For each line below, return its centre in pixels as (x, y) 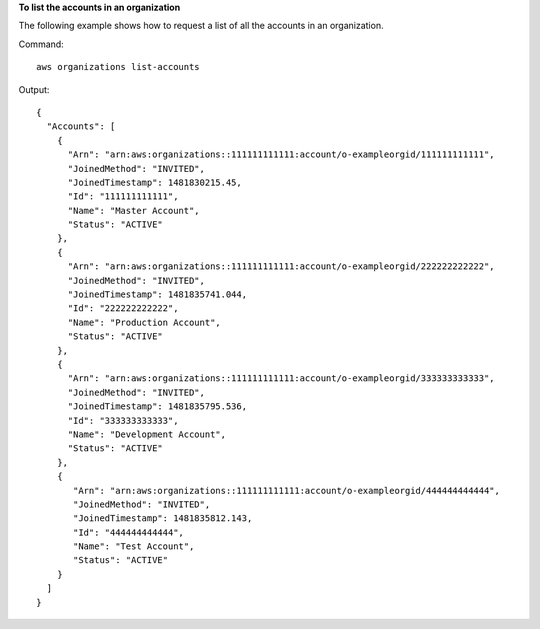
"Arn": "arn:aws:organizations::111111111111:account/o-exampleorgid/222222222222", (281, 266)
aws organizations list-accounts (118, 67)
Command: (41, 44)
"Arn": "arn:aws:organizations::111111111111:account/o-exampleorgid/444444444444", (286, 490)
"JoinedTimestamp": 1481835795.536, (157, 406)
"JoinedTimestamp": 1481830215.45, (154, 182)
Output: (34, 89)
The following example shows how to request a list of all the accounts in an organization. (201, 26)
